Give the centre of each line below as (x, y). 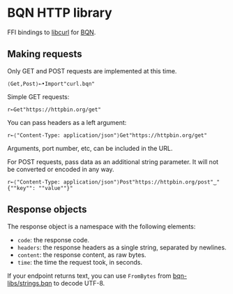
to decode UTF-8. (79, 283)
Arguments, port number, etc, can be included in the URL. (90, 148)
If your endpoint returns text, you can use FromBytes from (89, 275)
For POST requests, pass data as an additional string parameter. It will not (113, 161)
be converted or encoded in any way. (61, 169)
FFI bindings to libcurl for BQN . (52, 32)
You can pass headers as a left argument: (67, 122)
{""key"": (22, 188)
